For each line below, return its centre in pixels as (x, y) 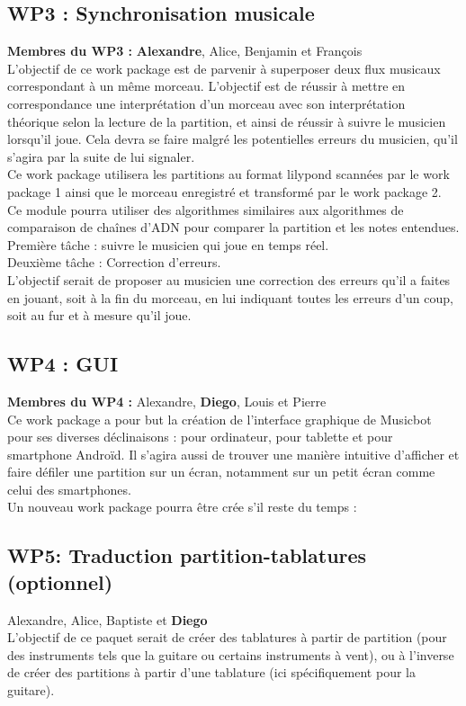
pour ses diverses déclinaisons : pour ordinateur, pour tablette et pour (200, 437)
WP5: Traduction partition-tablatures (187, 555)
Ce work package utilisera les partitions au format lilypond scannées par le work (229, 174)
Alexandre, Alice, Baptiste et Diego (108, 619)
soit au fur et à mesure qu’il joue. (99, 315)
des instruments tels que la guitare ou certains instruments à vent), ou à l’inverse (231, 654)
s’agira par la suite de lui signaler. (101, 156)
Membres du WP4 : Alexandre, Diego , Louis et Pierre (167, 401)
